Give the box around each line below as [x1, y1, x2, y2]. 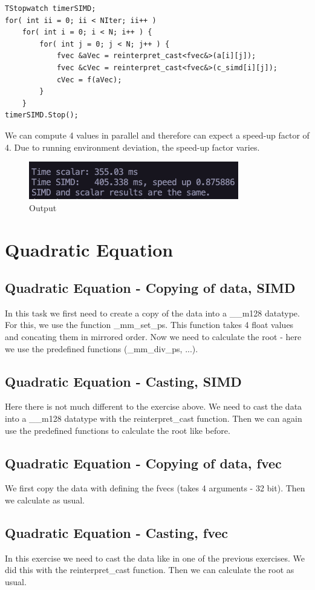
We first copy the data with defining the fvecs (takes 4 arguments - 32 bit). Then [5, 482, 305, 494]
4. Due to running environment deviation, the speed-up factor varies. [5, 140, 260, 153]
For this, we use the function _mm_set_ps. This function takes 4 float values [5, 318, 294, 331]
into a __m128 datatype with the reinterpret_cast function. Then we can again [5, 412, 302, 425]
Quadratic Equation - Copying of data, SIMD [5, 278, 296, 297]
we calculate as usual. [5, 494, 85, 506]
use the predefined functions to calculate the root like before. [5, 424, 230, 436]
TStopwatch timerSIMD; [5, 4, 96, 13]
